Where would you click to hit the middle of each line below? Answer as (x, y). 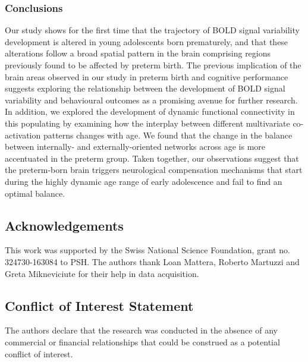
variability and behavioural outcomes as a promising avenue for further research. (151, 100)
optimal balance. (35, 193)
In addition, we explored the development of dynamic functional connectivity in (150, 111)
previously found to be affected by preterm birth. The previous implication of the (153, 65)
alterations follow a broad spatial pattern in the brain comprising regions (138, 53)
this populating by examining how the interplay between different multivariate (147, 123)
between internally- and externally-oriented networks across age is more (135, 147)
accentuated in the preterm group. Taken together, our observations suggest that (152, 158)
